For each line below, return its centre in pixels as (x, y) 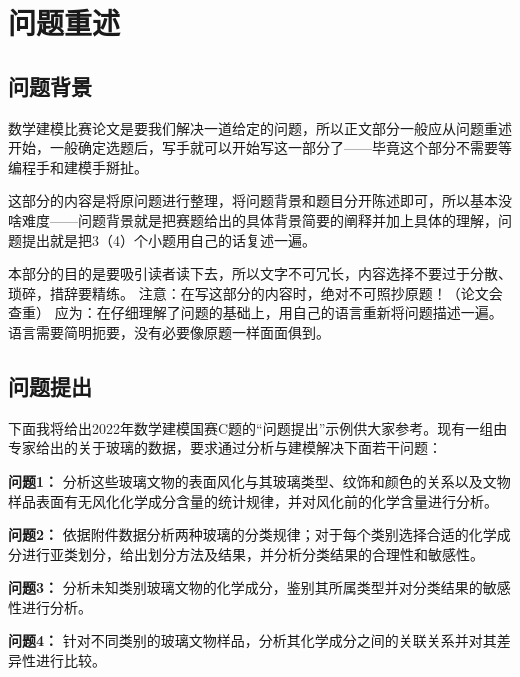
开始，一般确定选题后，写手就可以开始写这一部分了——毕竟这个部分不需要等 (260, 147)
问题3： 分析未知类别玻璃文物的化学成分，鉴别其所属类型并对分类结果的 (245, 587)
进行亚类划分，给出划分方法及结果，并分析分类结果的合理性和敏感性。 (252, 553)
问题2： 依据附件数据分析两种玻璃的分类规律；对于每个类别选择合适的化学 (252, 534)
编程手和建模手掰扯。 (78, 166)
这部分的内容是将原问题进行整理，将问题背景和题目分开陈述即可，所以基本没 (260, 200)
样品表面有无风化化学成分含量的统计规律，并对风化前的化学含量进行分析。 (253, 500)
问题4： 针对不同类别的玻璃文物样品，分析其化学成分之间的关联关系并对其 (252, 640)
